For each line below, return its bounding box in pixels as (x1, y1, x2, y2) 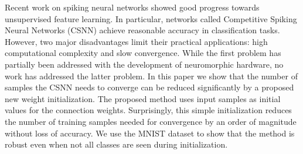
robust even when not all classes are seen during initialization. (5, 138, 228, 150)
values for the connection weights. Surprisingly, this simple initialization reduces (5, 104, 292, 116)
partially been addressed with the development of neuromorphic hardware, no (5, 58, 284, 70)
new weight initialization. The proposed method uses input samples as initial (5, 92, 281, 104)
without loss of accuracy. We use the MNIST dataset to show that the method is (5, 127, 295, 139)
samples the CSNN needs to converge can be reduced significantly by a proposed (5, 81, 294, 93)
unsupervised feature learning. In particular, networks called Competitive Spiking (5, 12, 297, 24)
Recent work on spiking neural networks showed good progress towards (5, 1, 260, 13)
